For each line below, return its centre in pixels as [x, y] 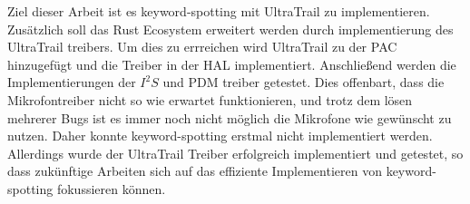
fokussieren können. [111, 188]
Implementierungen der [72, 82]
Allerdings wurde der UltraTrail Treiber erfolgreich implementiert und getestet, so [235, 153]
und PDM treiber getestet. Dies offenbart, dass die [304, 82]
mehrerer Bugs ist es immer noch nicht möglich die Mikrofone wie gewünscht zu [230, 117]
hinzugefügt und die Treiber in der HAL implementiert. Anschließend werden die [232, 64]
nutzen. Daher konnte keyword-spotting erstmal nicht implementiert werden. [220, 136]
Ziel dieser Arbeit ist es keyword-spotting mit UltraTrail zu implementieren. [219, 11]
